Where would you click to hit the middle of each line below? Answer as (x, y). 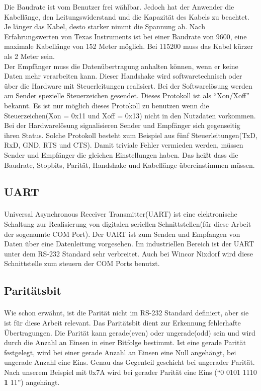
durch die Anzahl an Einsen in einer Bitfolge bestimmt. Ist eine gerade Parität (125, 342)
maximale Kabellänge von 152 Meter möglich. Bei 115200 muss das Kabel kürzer (129, 46)
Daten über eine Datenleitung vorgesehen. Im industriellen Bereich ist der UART (129, 244)
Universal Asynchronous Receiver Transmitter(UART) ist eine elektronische (121, 214)
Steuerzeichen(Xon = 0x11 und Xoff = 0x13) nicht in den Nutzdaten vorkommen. (130, 115)
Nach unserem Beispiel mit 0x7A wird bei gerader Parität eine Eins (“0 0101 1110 (130, 372)
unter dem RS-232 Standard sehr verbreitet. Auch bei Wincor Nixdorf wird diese (128, 253)
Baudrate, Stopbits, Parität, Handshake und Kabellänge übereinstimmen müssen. (129, 165)
